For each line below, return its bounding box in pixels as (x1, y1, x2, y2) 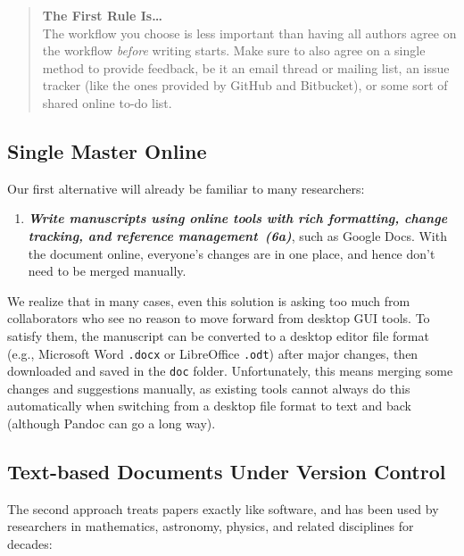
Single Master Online (7, 137, 207, 164)
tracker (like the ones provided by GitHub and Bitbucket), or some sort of (42, 76, 448, 95)
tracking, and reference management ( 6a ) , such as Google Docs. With (28, 226, 447, 245)
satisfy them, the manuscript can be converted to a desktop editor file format (7, 326, 429, 344)
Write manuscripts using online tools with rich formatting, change (28, 209, 448, 228)
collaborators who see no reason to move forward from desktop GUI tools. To (7, 309, 430, 328)
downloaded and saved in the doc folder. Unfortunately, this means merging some (7, 361, 453, 380)
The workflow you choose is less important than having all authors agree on (42, 23, 457, 42)
